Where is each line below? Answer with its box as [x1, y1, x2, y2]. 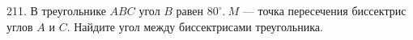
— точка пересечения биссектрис [242, 2, 407, 18]
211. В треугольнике [6, 2, 106, 18]
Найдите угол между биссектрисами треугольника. [74, 18, 323, 34]
